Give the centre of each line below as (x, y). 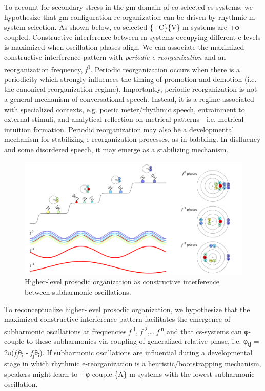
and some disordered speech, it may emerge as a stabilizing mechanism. (116, 149)
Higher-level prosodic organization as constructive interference (122, 282)
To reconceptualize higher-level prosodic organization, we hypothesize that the (127, 309)
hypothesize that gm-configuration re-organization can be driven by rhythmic (126, 17)
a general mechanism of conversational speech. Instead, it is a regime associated (129, 99)
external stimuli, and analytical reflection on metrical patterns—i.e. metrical (124, 119)
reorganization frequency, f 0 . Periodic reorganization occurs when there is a (122, 68)
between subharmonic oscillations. (78, 292)
